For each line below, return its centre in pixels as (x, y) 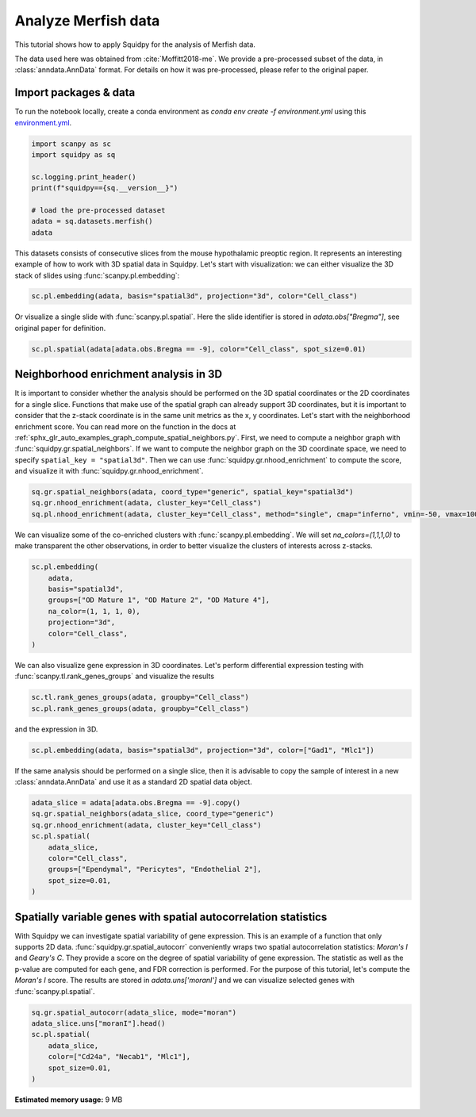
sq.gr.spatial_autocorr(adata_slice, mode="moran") (134, 1012)
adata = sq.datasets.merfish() (92, 221)
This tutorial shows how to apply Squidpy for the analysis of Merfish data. (135, 44)
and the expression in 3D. (56, 729)
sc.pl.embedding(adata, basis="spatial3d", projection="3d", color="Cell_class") (195, 296)
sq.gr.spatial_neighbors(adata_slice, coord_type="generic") (153, 814)
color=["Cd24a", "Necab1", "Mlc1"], (119, 1057)
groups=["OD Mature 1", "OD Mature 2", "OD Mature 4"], (159, 600)
